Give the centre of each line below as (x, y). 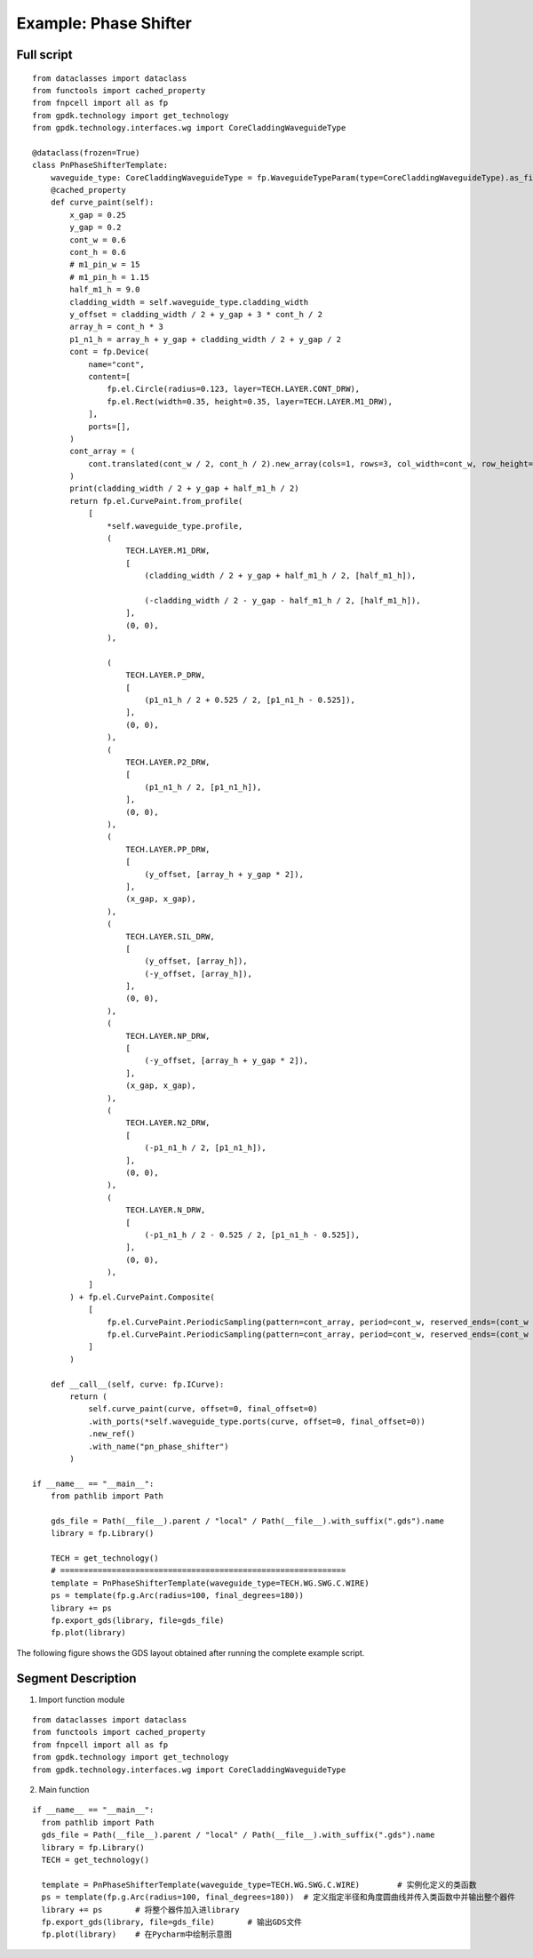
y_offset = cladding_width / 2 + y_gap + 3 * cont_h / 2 (196, 314)
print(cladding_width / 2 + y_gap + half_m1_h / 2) (184, 488)
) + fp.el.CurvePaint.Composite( (142, 1297)
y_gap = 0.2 (95, 228)
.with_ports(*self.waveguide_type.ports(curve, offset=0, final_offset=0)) (257, 1421)
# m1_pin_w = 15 (105, 265)
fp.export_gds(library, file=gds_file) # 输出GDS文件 (171, 1922)
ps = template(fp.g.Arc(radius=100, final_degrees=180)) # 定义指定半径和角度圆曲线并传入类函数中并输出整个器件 (278, 1897)
